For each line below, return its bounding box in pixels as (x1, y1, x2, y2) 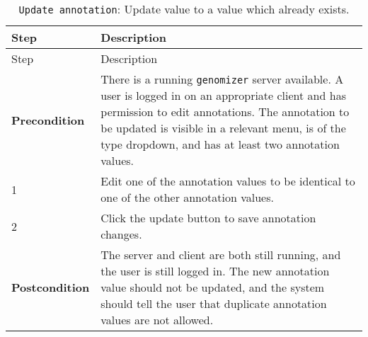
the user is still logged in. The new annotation (100, 263, 330, 279)
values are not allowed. (100, 312, 214, 328)
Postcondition (11, 279, 90, 295)
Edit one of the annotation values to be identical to (100, 173, 355, 189)
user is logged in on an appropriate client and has (100, 87, 346, 103)
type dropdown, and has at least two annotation (100, 136, 340, 152)
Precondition (11, 111, 85, 128)
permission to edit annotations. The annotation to (100, 103, 350, 120)
